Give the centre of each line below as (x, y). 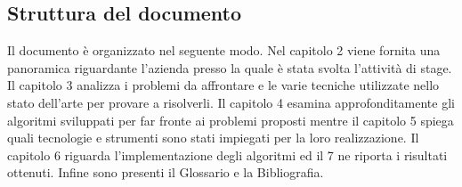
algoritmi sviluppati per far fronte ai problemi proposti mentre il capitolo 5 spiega (231, 120)
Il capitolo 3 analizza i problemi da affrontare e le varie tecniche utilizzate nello (223, 85)
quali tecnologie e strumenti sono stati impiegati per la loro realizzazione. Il (213, 138)
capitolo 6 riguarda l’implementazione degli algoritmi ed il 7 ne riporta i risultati (227, 154)
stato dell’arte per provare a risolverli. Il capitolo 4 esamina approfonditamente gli (231, 102)
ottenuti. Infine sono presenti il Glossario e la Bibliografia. (166, 172)
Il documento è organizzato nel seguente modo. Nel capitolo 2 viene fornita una (224, 50)
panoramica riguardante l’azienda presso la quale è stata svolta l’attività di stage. (230, 67)
